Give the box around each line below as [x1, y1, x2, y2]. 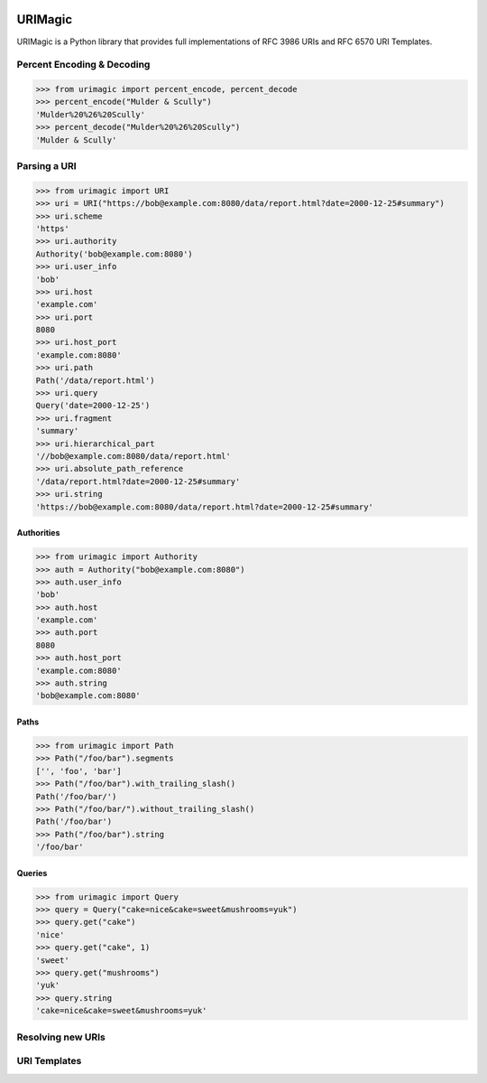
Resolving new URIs [16, 1031, 106, 1043]
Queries [16, 867, 48, 878]
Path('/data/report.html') [35, 375, 155, 386]
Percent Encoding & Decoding [16, 59, 151, 71]
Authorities [16, 527, 60, 538]
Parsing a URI [16, 159, 77, 172]
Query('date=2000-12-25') [35, 400, 151, 411]
